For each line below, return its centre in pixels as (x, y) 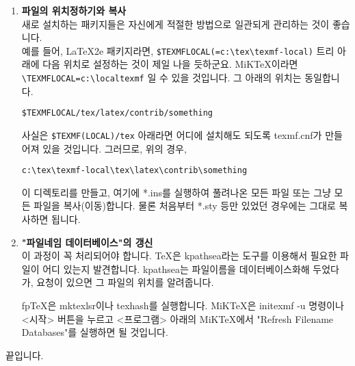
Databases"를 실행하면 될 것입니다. (95, 332)
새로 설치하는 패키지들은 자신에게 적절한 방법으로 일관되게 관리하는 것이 (175, 24)
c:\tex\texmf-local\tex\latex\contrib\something (134, 171)
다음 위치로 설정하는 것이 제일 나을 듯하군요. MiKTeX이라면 (170, 64)
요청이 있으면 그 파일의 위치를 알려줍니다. (125, 282)
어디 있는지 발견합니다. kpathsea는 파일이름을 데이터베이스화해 (176, 269)
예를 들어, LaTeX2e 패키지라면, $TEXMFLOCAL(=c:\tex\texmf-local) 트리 (178, 50)
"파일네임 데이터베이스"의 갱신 (87, 242)
